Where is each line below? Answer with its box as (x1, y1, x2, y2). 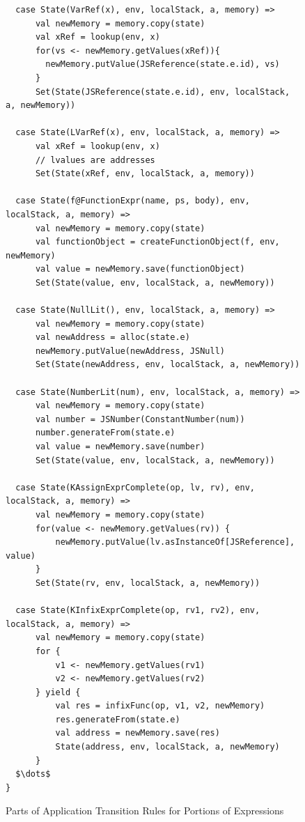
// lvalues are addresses (35, 155, 155, 165)
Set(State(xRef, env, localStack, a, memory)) (35, 169, 255, 179)
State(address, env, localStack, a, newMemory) (55, 742, 280, 752)
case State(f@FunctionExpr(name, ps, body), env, (15, 196, 250, 206)
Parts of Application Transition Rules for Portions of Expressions (6, 803, 284, 818)
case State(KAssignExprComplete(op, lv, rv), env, (15, 482, 255, 493)
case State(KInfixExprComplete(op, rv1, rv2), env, (15, 605, 260, 616)
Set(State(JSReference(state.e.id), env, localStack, (35, 86, 290, 97)
